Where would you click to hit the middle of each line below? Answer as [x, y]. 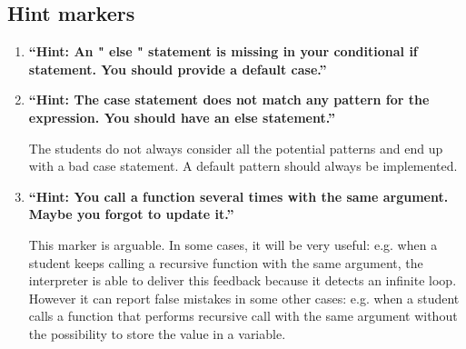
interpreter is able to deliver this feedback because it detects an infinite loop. [243, 280]
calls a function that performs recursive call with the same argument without [243, 316]
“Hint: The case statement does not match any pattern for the [229, 100]
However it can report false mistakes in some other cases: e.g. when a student [244, 298]
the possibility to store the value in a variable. [157, 333]
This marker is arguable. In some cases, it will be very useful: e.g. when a [233, 244]
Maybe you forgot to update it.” [131, 214]
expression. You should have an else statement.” [182, 117]
